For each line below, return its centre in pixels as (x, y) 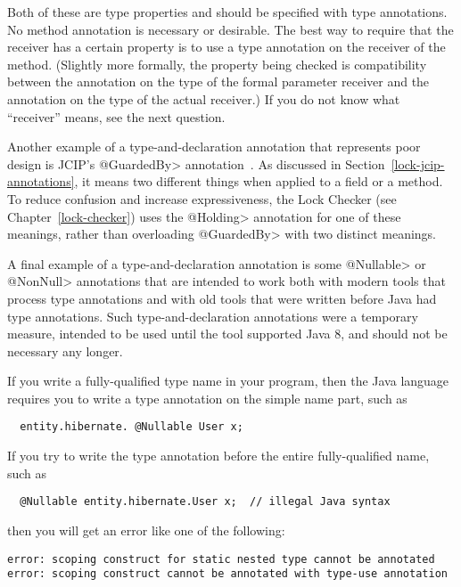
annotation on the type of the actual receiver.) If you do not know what (204, 98)
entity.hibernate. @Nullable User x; (132, 427)
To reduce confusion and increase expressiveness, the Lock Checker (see (202, 198)
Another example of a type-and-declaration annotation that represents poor (214, 147)
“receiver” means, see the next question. (116, 116)
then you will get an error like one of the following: (146, 530)
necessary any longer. (65, 351)
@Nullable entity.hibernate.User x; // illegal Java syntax (205, 502)
